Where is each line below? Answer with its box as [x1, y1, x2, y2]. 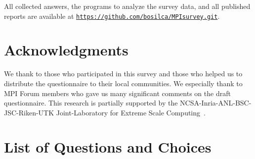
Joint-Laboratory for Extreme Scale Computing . [56, 107, 206, 117]
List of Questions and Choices [4, 136, 212, 157]
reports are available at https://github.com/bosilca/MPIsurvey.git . [4, 10, 220, 21]
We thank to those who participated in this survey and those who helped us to [4, 68, 243, 79]
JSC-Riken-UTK [4, 107, 54, 117]
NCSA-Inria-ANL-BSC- [180, 98, 252, 108]
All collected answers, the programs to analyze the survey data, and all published [4, 1, 251, 11]
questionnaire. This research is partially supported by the [4, 98, 178, 108]
